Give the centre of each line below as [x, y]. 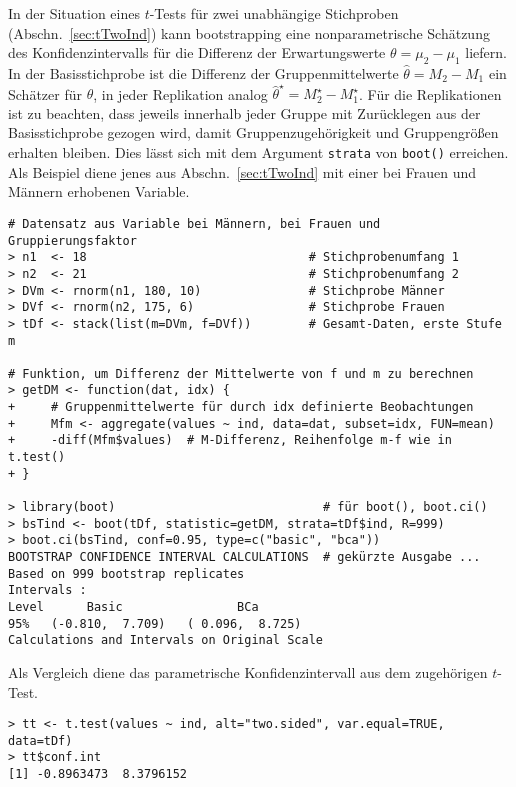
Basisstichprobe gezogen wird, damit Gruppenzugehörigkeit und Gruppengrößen [253, 132]
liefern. [486, 52]
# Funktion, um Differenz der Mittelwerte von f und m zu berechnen [241, 373]
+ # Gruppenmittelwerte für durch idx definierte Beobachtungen [241, 407]
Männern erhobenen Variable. [99, 191]
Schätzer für [45, 93]
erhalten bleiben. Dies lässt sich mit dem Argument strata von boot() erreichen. [258, 152]
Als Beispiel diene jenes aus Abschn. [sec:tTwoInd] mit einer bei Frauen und [242, 171]
